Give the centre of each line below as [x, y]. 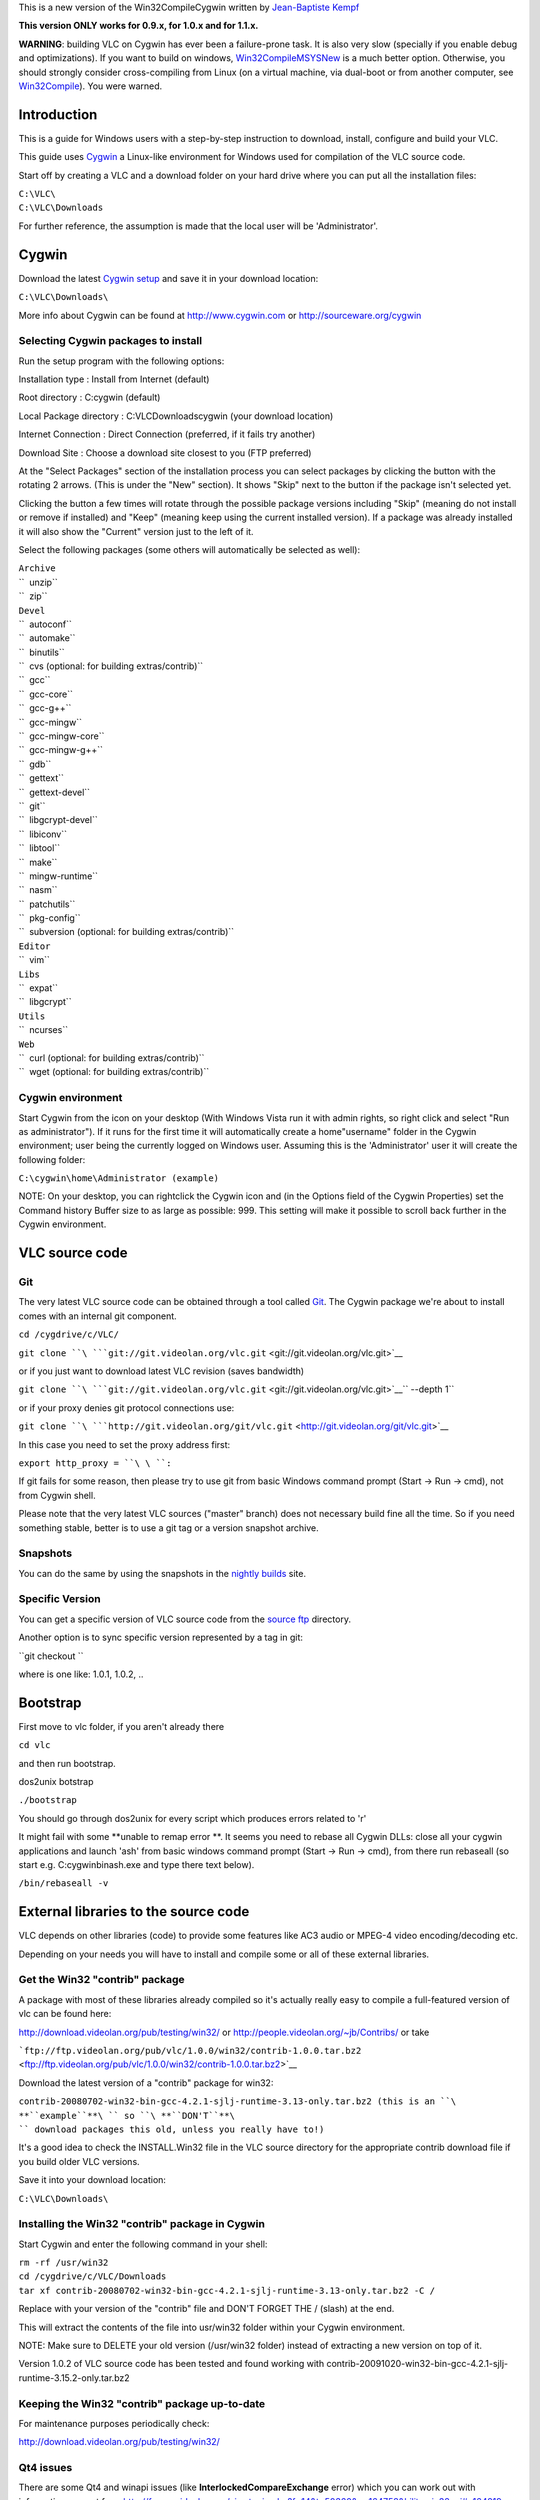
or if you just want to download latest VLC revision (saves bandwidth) [161, 1371]
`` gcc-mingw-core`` [61, 736]
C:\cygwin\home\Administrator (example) [119, 1178]
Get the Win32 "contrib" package [101, 1980]
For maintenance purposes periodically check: [114, 2423]
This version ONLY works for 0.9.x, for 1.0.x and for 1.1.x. [138, 26]
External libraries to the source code [134, 1911]
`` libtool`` [39, 848]
